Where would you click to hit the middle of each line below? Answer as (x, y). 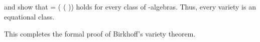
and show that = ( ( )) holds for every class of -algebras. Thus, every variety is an (130, 7)
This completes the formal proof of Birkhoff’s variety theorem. (100, 33)
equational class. (29, 16)
